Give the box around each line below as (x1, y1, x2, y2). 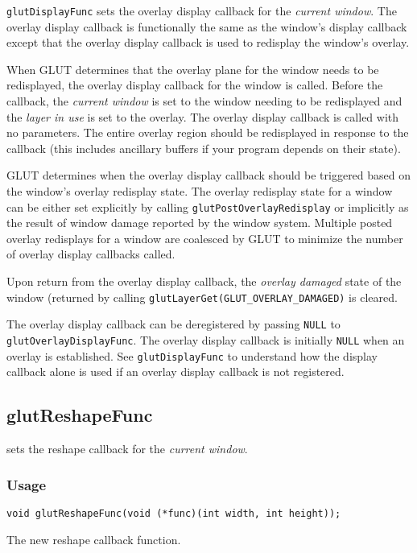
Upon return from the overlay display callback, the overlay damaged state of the (6, 273, 402, 290)
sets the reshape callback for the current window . (6, 440, 248, 457)
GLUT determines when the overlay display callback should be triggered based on (6, 167, 411, 184)
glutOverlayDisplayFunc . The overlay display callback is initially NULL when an (6, 331, 405, 348)
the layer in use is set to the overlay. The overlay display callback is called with (6, 108, 399, 125)
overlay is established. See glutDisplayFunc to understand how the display (6, 347, 378, 364)
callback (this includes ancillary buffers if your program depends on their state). (6, 139, 401, 156)
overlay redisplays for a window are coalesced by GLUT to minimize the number (6, 229, 403, 246)
